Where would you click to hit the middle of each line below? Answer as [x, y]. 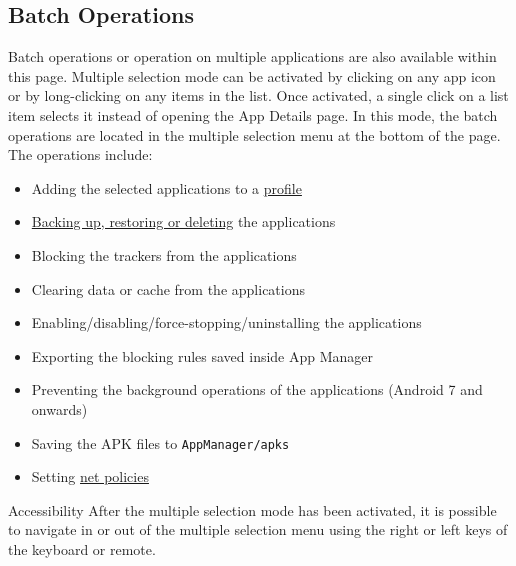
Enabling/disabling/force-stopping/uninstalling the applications [226, 322]
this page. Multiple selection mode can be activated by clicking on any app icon [252, 75]
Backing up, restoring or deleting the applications [183, 221]
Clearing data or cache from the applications [168, 288]
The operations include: [80, 154]
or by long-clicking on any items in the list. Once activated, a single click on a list [258, 95]
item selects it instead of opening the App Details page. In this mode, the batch [253, 114]
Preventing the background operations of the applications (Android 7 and [257, 389]
